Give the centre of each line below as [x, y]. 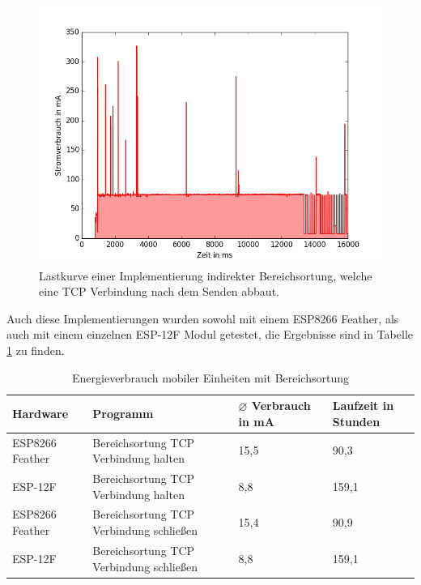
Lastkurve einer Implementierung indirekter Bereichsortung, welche [206, 275]
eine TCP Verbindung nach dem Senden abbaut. [159, 291]
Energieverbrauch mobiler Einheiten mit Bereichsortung [210, 377]
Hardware [40, 413]
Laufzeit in [363, 406]
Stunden [356, 421]
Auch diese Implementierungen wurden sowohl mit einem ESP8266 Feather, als [203, 318]
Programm [123, 413]
